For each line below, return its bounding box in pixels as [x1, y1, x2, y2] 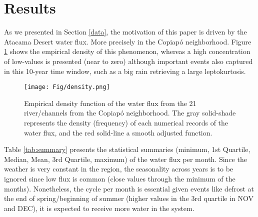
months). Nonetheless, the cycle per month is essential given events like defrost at [4, 183, 254, 193]
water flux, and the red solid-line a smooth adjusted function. [24, 127, 212, 137]
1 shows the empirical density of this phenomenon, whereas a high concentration [4, 46, 250, 56]
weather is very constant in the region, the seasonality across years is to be [4, 163, 233, 174]
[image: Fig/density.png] [24, 83, 110, 91]
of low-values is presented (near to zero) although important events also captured [4, 55, 253, 66]
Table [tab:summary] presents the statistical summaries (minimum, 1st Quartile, [4, 144, 250, 154]
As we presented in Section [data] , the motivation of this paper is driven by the [4, 26, 247, 37]
